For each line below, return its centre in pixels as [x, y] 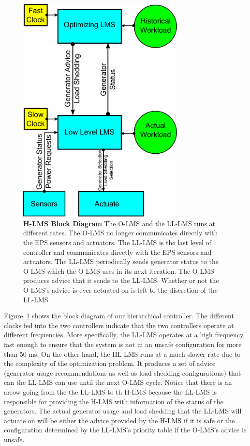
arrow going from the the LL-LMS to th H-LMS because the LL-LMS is [110, 391]
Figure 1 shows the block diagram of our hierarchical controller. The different [119, 316]
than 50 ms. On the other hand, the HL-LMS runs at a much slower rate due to [122, 354]
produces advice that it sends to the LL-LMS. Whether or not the [121, 280]
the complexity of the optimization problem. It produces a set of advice [110, 363]
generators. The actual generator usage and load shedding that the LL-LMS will [123, 411]
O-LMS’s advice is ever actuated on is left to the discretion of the [120, 290]
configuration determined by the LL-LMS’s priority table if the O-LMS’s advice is [125, 430]
